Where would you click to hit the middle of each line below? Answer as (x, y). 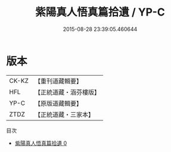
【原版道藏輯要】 (58, 103)
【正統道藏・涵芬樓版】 (67, 92)
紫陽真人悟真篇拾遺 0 (41, 143)
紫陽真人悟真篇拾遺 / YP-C (100, 12)
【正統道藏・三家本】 (64, 114)
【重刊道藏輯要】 (58, 81)
